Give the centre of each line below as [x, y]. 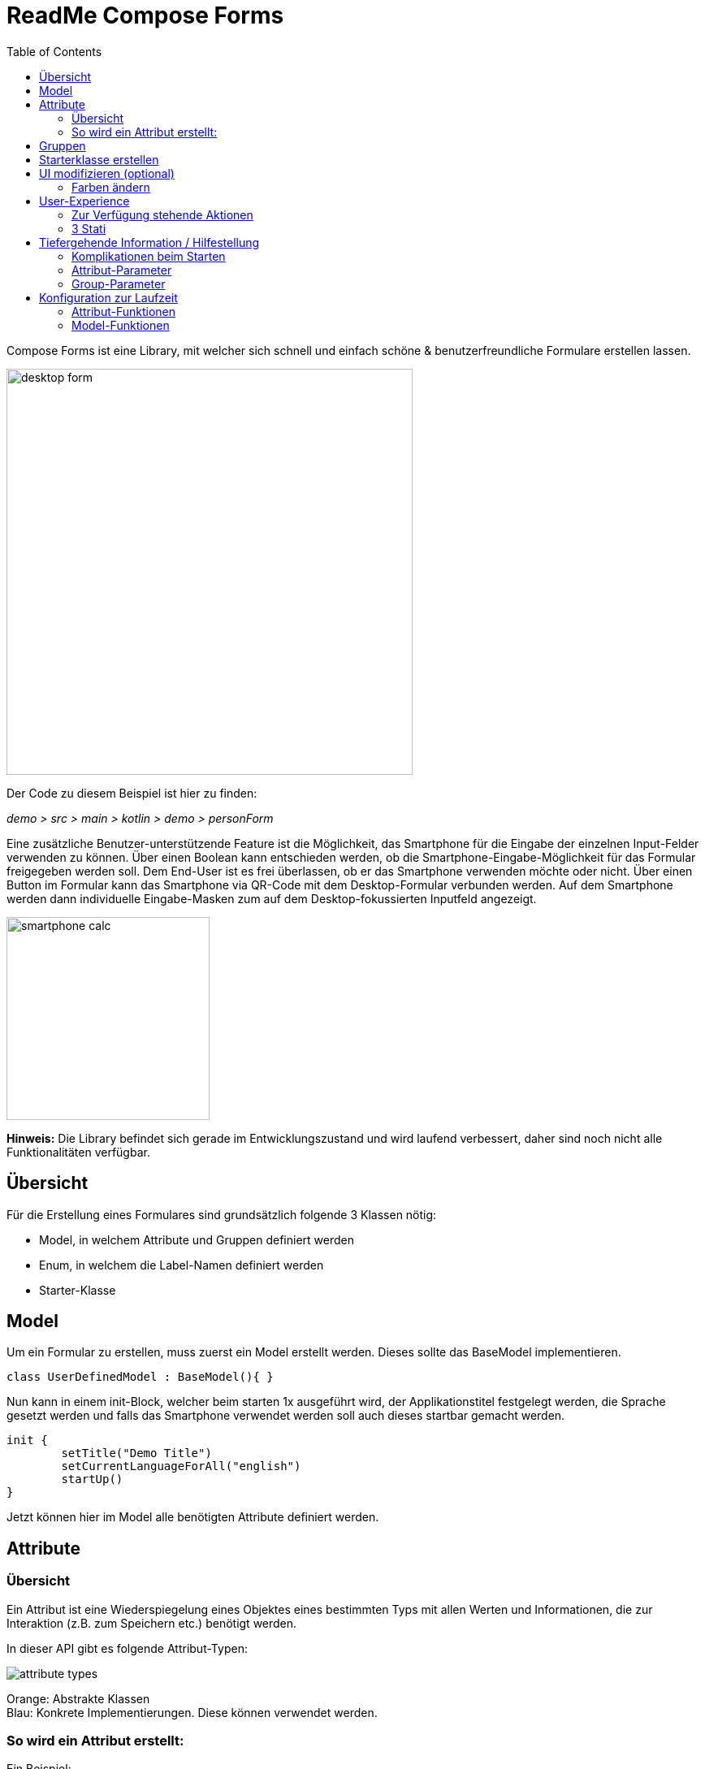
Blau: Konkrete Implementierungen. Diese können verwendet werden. [192, 1712]
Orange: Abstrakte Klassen [78, 1698]
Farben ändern [111, 187]
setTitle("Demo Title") [136, 1453]
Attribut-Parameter [122, 270]
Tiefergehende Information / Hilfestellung [149, 242]
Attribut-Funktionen [124, 311]
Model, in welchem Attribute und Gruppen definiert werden [197, 1239]
